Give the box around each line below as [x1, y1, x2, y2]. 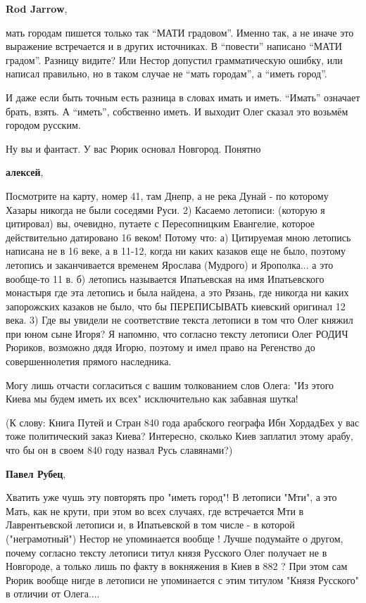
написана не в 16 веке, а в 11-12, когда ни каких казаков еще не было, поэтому [6, 243, 346, 258]
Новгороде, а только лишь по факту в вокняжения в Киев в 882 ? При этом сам [6, 559, 348, 573]
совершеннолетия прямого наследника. [6, 354, 172, 369]
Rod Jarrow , [6, 1, 68, 15]
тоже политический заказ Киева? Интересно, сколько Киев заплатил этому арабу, [6, 429, 353, 443]
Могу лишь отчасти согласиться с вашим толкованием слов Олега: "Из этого [6, 377, 334, 392]
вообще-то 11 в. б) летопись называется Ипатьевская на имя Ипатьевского [6, 271, 324, 286]
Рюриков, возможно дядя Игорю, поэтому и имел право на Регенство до [6, 340, 315, 355]
